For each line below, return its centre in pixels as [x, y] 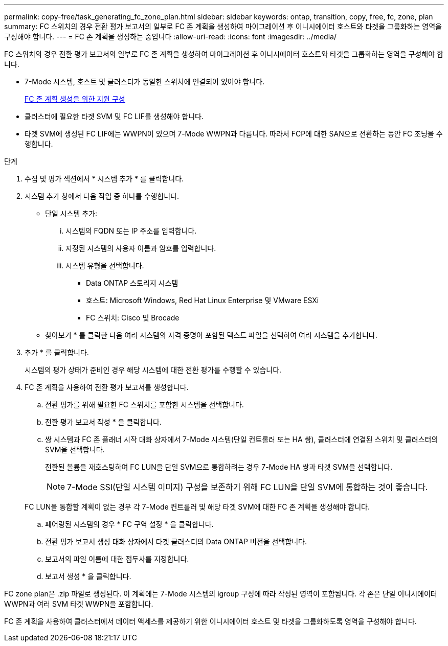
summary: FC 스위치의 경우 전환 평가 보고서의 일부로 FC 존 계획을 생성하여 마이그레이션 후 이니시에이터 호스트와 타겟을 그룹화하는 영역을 [223, 26]
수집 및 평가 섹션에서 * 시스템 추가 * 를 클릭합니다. [104, 179]
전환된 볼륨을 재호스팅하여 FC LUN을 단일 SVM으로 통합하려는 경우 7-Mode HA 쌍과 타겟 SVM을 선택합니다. [219, 467]
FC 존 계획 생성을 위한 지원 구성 [75, 99]
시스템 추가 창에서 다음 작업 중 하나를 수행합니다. [102, 196]
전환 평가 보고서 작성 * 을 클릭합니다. [103, 422]
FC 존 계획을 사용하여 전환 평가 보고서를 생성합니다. [107, 387]
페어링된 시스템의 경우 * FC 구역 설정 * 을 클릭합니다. [129, 524]
